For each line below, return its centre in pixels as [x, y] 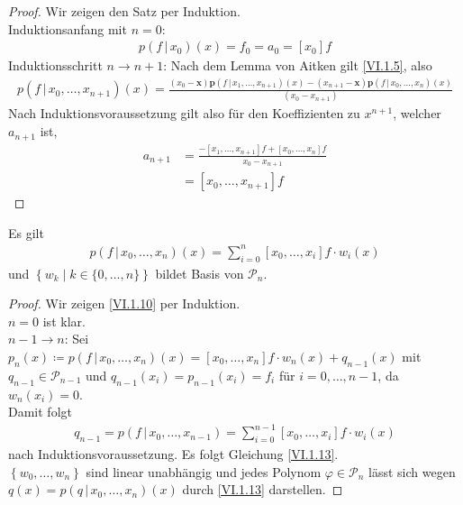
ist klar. [64, 321]
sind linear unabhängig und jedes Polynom [204, 471]
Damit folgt [40, 412]
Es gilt [26, 232]
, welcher [417, 113]
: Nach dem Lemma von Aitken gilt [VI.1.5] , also [298, 65]
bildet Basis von [200, 273]
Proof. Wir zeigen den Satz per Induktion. [124, 11]
